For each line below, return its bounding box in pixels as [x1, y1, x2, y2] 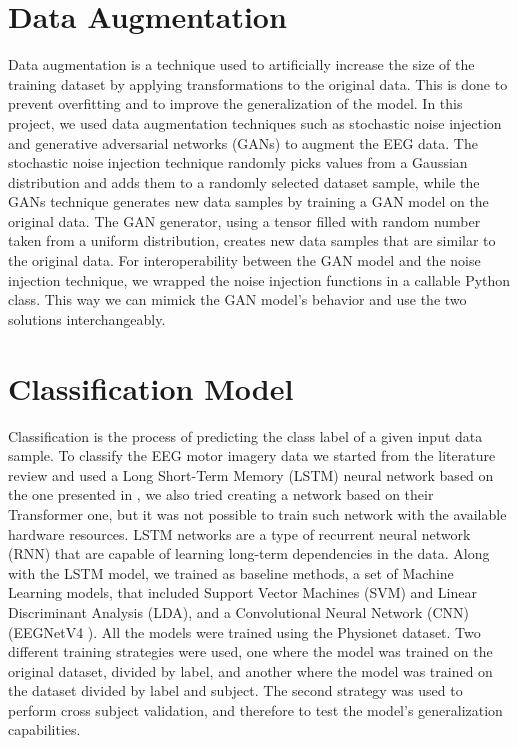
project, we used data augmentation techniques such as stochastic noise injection [8, 112, 502, 133]
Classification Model [8, 367, 294, 408]
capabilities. [8, 719, 81, 740]
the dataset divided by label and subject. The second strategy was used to [8, 680, 463, 701]
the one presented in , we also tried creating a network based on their [8, 484, 434, 505]
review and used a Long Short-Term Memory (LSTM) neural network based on [8, 464, 494, 485]
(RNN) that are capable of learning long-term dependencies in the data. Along [8, 543, 490, 564]
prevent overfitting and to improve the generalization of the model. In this [8, 93, 463, 114]
